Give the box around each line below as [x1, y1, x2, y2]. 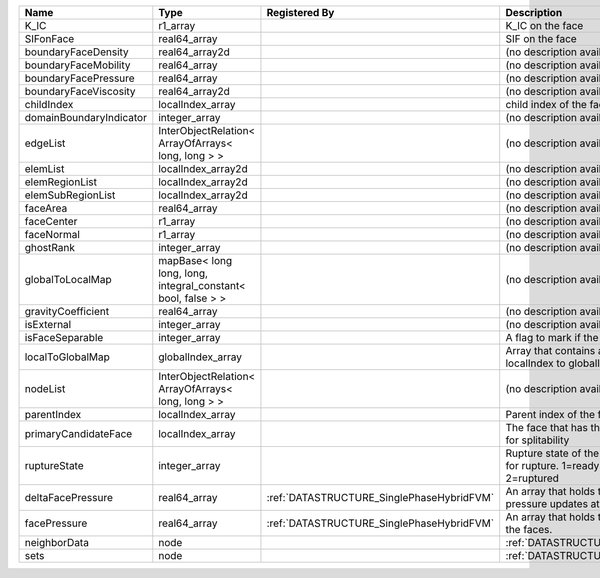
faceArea [24, 201, 68, 215]
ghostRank [24, 241, 75, 254]
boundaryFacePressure [24, 71, 135, 85]
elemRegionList [24, 175, 98, 189]
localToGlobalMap [24, 350, 110, 364]
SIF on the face [505, 32, 577, 45]
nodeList [24, 382, 66, 395]
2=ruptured [505, 471, 560, 485]
